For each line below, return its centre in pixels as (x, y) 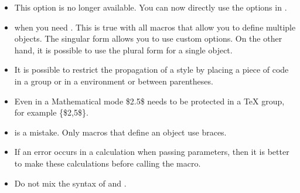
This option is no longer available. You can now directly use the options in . (151, 7)
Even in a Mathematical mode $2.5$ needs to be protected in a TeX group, (149, 101)
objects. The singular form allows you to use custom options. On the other (148, 38)
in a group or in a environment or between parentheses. (114, 81)
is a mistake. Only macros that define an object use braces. (120, 132)
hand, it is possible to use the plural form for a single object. (123, 50)
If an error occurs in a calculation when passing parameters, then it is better (152, 152)
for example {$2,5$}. (51, 112)
